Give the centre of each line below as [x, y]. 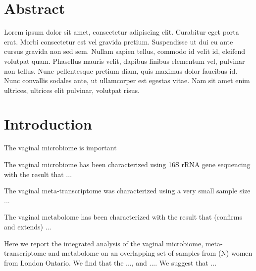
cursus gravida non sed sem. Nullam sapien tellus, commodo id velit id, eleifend [125, 51]
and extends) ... [28, 226]
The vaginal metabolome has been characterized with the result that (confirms [123, 217]
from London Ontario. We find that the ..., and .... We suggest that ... [110, 262]
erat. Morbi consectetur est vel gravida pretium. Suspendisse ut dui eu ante [119, 41]
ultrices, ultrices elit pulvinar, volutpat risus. [72, 90]
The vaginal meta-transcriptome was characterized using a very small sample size [127, 191]
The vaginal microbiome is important [60, 148]
